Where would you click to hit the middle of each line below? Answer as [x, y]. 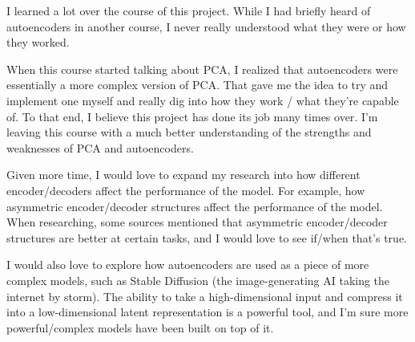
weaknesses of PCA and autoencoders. [100, 147]
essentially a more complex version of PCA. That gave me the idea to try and [197, 85]
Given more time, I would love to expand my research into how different [183, 175]
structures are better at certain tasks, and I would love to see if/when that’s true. [207, 237]
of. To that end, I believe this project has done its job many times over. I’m [192, 116]
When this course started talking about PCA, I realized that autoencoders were [202, 69]
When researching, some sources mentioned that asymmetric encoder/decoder [197, 222]
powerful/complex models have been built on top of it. [140, 327]
